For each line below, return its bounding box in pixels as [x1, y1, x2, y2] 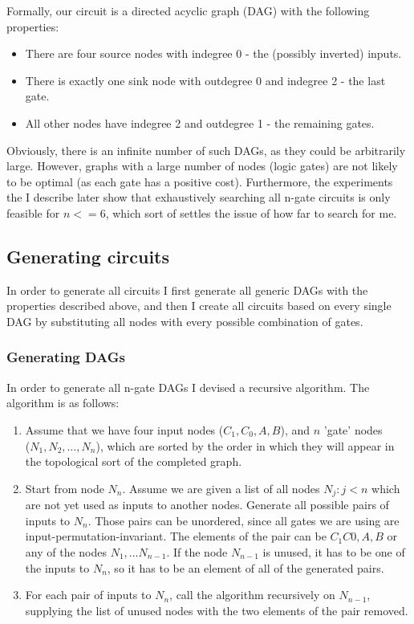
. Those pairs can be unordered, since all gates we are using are [87, 512, 400, 528]
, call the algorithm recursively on [169, 586, 335, 603]
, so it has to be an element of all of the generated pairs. [107, 559, 384, 576]
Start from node [25, 479, 104, 496]
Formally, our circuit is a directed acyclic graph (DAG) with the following [6, 2, 370, 18]
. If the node [166, 543, 228, 560]
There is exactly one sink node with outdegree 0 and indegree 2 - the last [25, 71, 386, 88]
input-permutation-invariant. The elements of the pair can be [25, 528, 327, 544]
